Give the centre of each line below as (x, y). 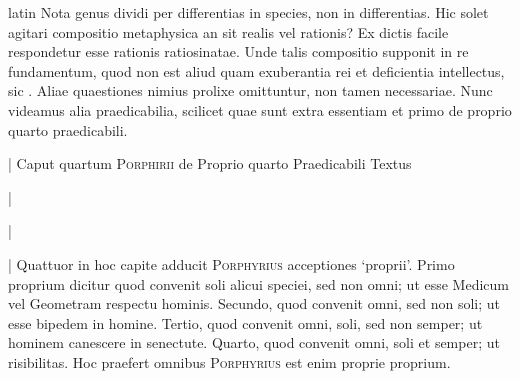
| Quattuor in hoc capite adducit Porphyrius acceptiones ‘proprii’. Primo (231, 263)
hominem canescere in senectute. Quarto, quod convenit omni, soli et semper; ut (254, 342)
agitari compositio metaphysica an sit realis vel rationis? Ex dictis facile (228, 31)
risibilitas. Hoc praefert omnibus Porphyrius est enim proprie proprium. (229, 361)
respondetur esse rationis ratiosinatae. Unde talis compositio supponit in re (238, 51)
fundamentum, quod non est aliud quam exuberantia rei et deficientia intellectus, (256, 70)
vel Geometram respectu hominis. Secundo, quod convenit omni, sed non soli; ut (254, 303)
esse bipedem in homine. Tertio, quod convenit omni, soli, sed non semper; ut (245, 322)
